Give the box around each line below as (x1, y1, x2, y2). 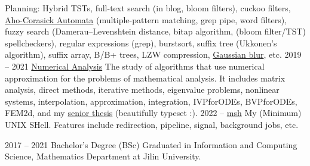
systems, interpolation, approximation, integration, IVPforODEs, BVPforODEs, (5, 95, 297, 107)
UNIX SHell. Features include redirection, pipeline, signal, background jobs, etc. (5, 118, 299, 130)
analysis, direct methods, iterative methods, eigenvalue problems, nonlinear (5, 83, 280, 96)
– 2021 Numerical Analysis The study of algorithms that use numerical (5, 59, 265, 72)
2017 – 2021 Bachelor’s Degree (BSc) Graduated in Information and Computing (5, 138, 297, 151)
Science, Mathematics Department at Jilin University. (5, 150, 201, 162)
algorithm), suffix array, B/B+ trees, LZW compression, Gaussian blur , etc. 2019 (5, 48, 302, 61)
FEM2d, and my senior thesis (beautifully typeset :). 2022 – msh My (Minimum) (5, 107, 302, 119)
